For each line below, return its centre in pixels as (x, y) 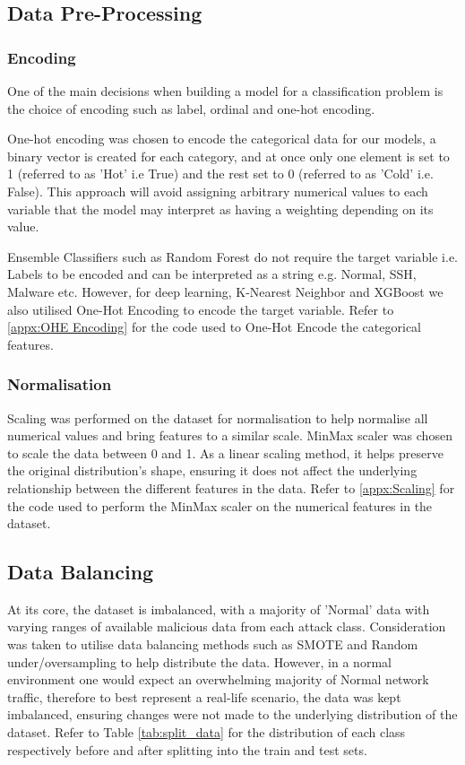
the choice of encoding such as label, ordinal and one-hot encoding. (191, 108)
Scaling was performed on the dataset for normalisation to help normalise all (218, 417)
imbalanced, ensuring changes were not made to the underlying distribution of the (232, 714)
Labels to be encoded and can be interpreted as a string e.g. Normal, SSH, (212, 274)
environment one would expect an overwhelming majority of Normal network (218, 679)
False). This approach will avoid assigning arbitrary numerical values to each (218, 191)
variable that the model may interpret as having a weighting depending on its (220, 209)
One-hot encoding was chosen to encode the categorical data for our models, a (222, 139)
